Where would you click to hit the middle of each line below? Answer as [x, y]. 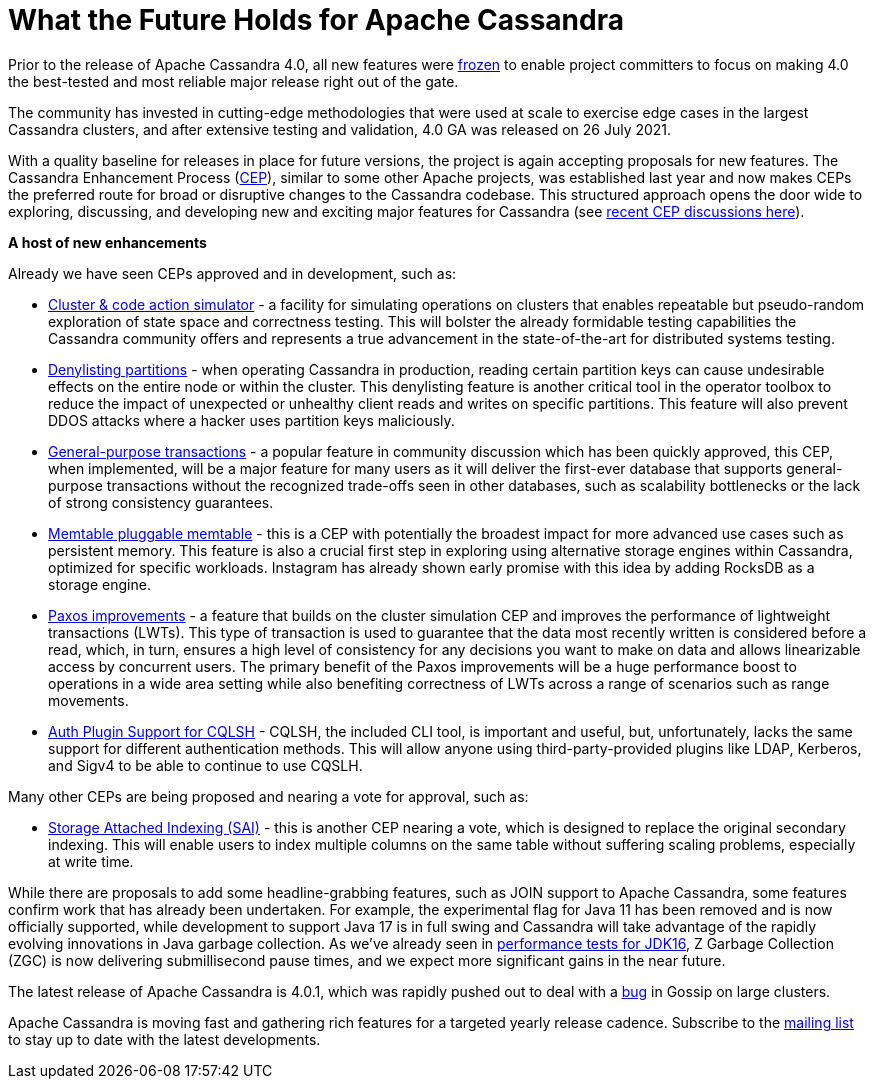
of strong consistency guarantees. [161, 502]
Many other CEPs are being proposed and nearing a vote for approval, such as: [268, 796]
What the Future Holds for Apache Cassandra [316, 20]
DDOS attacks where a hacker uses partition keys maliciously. [251, 420]
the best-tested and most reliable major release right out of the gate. [233, 81]
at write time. [91, 861]
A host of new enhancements [107, 242]
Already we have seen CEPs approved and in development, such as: [232, 273]
